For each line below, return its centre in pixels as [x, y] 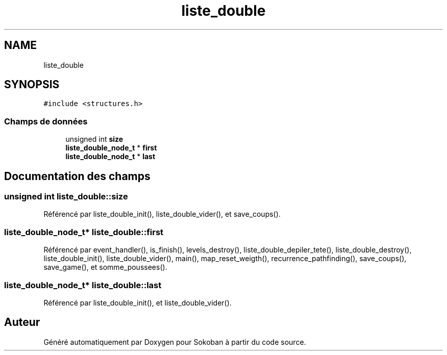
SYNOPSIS [32, 85]
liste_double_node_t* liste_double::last [83, 285]
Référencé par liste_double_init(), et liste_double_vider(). [138, 302]
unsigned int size [94, 139]
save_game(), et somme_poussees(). [105, 267]
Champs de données [46, 121]
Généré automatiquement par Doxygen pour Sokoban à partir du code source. [175, 342]
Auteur [22, 322]
